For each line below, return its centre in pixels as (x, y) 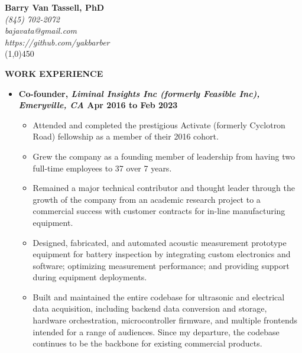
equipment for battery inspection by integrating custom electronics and (162, 254)
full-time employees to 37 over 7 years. (102, 168)
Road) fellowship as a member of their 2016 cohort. (126, 136)
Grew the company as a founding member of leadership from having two (164, 156)
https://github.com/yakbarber (57, 42)
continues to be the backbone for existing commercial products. (147, 343)
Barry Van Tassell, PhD (55, 7)
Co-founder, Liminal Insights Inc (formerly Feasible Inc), (139, 93)
